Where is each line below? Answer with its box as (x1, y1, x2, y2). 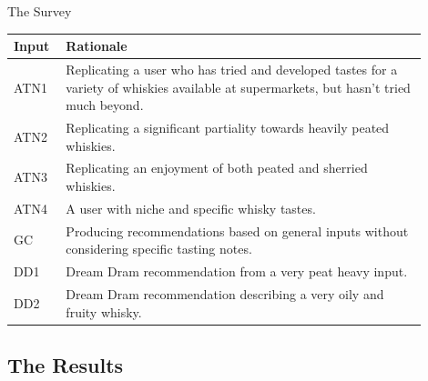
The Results (7, 351, 124, 379)
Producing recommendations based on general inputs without (66, 221, 409, 240)
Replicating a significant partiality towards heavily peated (66, 117, 390, 136)
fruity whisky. (66, 302, 142, 321)
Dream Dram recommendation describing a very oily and (66, 284, 384, 303)
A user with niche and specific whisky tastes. (66, 198, 316, 217)
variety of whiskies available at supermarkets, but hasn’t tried (66, 77, 411, 96)
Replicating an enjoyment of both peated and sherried (66, 158, 368, 177)
